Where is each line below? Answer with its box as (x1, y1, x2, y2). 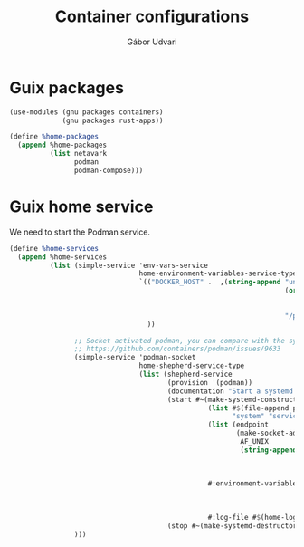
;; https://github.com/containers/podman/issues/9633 (73, 344, 281, 354)
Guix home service (9, 197, 154, 216)
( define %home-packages (9, 132, 100, 141)
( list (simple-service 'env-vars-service (49, 261, 208, 270)
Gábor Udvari (127, 36, 177, 47)
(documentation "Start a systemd (166, 387, 294, 396)
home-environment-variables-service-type (138, 269, 298, 278)
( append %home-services (17, 252, 107, 262)
